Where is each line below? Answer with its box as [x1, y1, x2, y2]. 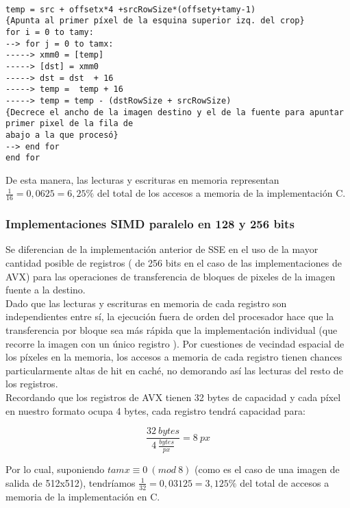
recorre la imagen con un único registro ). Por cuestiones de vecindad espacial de [5, 336, 345, 350]
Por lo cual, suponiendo [5, 462, 105, 476]
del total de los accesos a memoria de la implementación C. [97, 186, 346, 200]
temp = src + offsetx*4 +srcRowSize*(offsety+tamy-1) [5, 4, 256, 14]
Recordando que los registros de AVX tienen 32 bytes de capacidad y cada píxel [5, 390, 341, 404]
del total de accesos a [240, 475, 329, 489]
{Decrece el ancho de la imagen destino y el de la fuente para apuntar [5, 107, 344, 117]
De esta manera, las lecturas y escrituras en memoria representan [5, 172, 279, 186]
